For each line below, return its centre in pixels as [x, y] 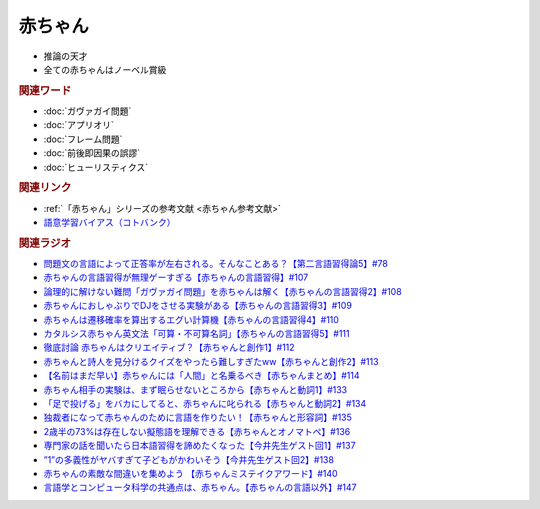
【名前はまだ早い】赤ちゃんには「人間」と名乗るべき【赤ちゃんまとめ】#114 [201, 376]
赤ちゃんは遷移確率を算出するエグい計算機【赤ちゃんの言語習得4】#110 [191, 319]
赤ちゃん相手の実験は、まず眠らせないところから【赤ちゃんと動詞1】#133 [195, 389]
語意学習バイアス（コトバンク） [109, 222]
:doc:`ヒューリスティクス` [96, 167]
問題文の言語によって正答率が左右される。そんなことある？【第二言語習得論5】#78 [216, 264]
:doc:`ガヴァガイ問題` [87, 111]
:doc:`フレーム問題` [83, 139]
